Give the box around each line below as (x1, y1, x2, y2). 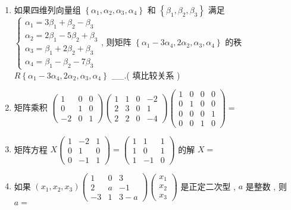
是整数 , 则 (245, 180, 287, 192)
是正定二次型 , (180, 180, 236, 192)
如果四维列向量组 (14, 4, 81, 15)
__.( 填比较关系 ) (111, 68, 180, 81)
